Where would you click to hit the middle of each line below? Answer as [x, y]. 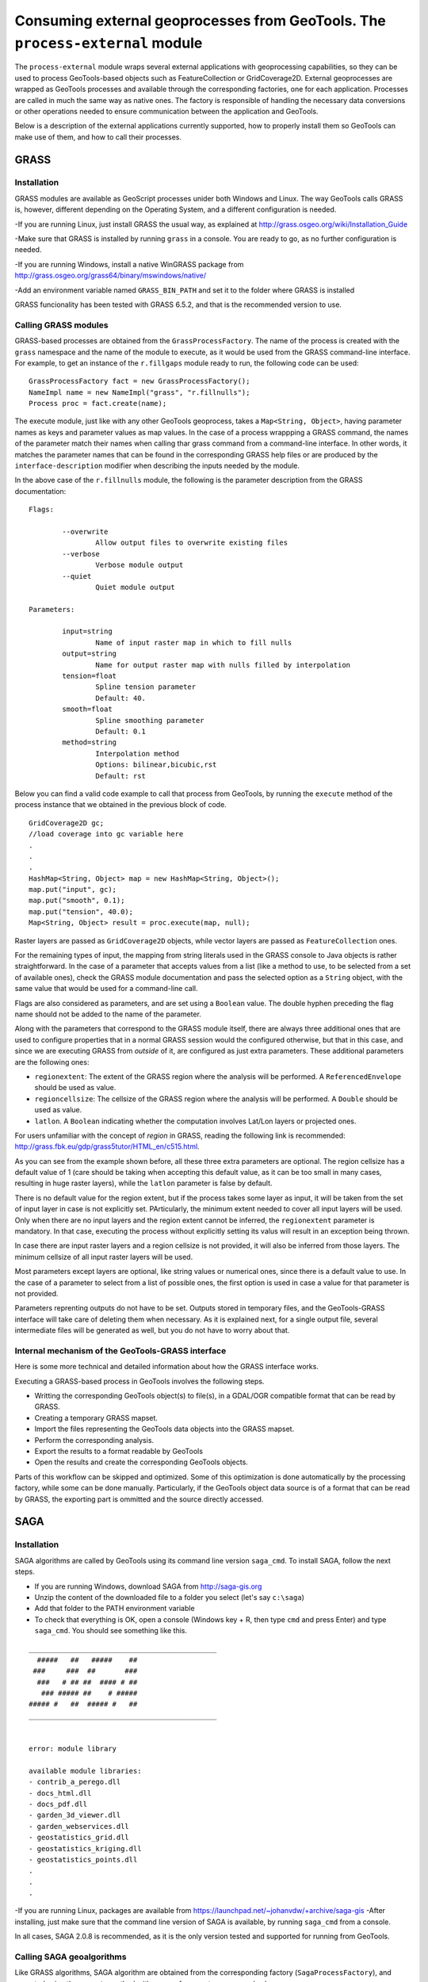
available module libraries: [85, 1771]
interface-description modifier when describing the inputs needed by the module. [157, 466]
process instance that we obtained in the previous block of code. [121, 805]
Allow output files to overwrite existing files [192, 543]
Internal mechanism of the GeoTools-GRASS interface [120, 1350]
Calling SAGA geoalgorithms [71, 1957]
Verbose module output [139, 565]
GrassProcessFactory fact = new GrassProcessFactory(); [139, 381]
